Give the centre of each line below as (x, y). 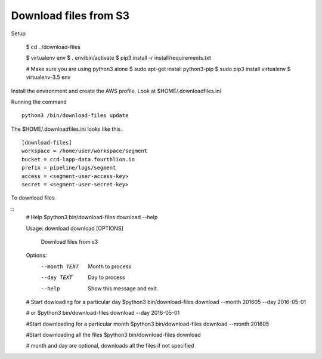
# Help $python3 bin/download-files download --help (92, 217)
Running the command (39, 102)
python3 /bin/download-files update (75, 116)
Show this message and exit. (123, 288)
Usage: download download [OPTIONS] (75, 228)
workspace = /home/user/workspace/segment (85, 151)
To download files (33, 198)
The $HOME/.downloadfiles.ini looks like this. (66, 129)
